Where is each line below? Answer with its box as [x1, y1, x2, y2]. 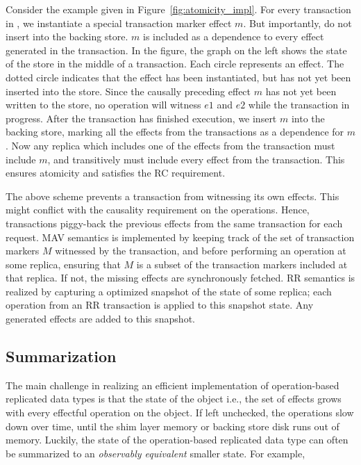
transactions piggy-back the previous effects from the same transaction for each [6, 215, 343, 230]
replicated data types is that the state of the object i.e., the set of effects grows [6, 391, 342, 406]
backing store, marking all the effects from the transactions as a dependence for [6, 124, 344, 139]
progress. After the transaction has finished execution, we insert [6, 111, 277, 125]
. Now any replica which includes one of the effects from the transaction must [6, 138, 335, 152]
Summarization [6, 345, 117, 367]
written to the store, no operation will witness [6, 97, 201, 112]
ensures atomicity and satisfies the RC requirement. [6, 165, 226, 180]
